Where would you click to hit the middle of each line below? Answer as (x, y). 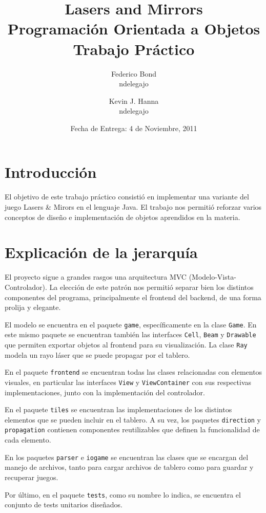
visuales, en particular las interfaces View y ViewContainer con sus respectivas (128, 382)
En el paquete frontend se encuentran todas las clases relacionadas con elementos (134, 372)
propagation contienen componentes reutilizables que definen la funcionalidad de (132, 429)
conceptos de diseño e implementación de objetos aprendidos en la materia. (122, 217)
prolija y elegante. (33, 307)
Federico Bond (134, 73)
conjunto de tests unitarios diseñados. (64, 505)
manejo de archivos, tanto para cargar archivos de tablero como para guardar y (129, 467)
